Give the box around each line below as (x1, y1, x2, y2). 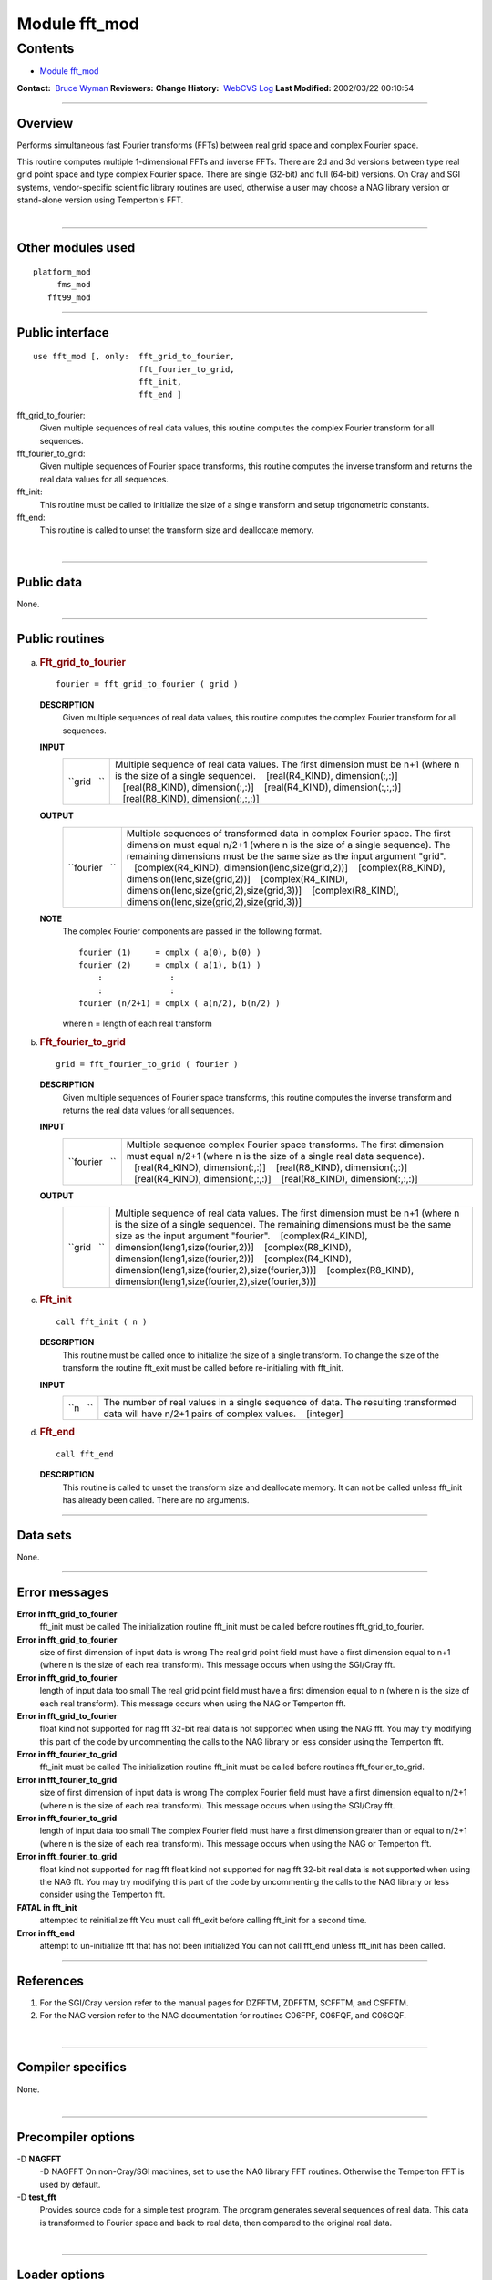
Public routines (16, 631, 105, 647)
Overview (16, 115, 74, 131)
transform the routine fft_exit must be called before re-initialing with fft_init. (62, 1363, 343, 1373)
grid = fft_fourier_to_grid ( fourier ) (56, 1059, 239, 1069)
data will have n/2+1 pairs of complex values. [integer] (103, 1407, 343, 1420)
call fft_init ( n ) (56, 1316, 148, 1327)
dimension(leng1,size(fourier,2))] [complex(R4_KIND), (115, 1252, 353, 1265)
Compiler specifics (16, 2059, 128, 2075)
